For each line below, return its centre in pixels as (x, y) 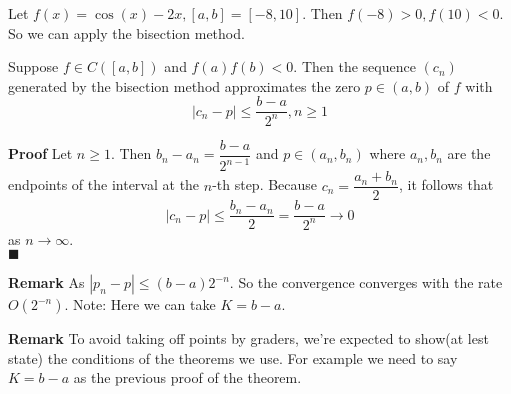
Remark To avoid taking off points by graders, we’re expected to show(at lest (248, 338)
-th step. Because (265, 184)
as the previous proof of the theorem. (187, 377)
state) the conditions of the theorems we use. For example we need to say (233, 357)
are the (469, 153)
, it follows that (446, 184)
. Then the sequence (354, 66)
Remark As (46, 282)
